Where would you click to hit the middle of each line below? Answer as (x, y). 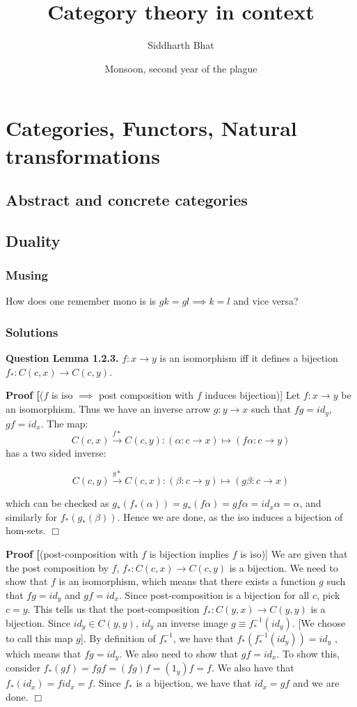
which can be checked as (57, 503)
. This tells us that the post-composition (113, 609)
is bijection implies (189, 554)
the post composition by (57, 567)
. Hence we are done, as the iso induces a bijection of (230, 516)
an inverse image (192, 622)
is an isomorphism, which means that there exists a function (187, 581)
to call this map (39, 638)
